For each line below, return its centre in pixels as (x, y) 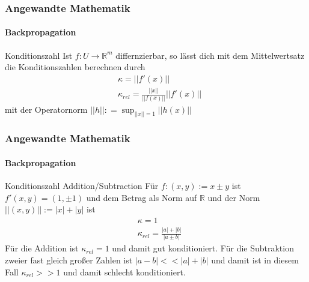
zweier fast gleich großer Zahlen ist (69, 260)
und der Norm (234, 197)
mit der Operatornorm (46, 109)
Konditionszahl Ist (39, 55)
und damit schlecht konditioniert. (124, 271)
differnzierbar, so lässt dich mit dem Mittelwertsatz (210, 55)
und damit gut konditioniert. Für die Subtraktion (203, 248)
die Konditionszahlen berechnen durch (75, 67)
